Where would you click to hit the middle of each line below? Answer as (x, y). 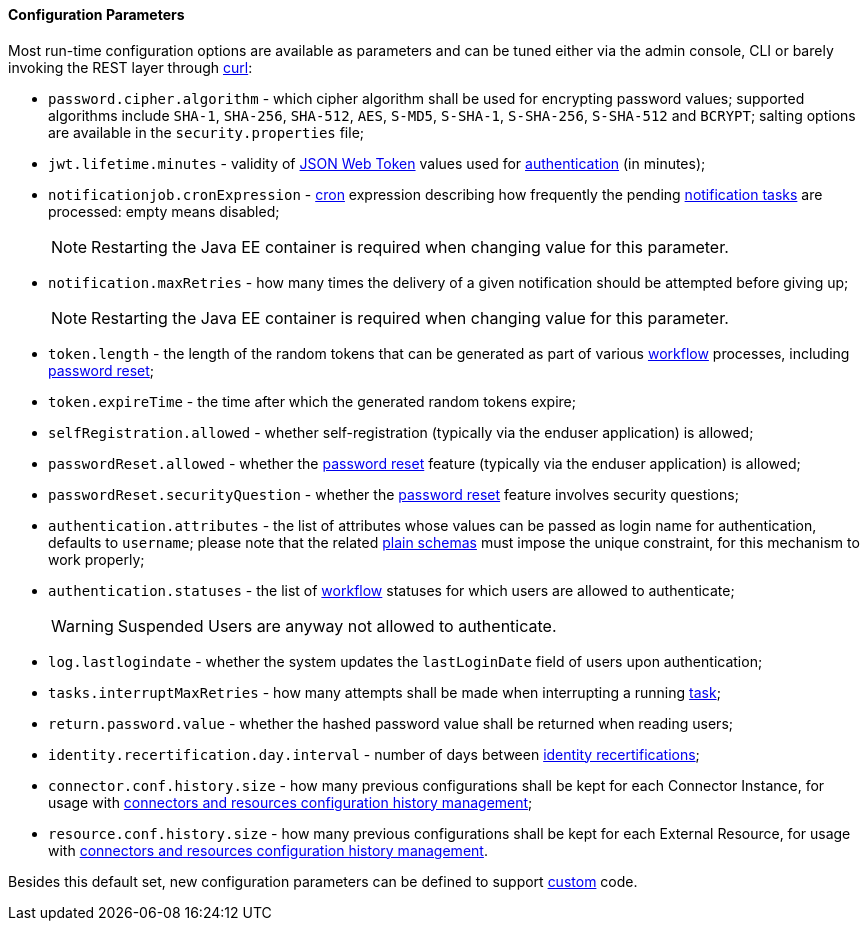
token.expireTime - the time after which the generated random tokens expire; (312, 401)
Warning (82, 625)
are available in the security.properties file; (206, 132)
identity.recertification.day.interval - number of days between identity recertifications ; (374, 754)
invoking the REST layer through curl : (130, 67)
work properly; (96, 559)
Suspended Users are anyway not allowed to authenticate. (337, 625)
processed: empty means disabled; (164, 211)
